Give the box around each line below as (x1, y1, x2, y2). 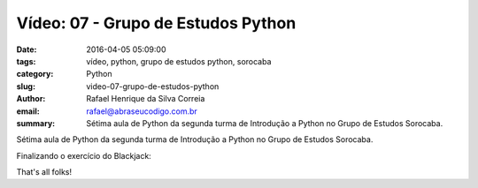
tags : (16, 56, 36, 66)
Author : (16, 94, 46, 104)
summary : (16, 117, 56, 128)
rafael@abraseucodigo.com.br (86, 106, 198, 117)
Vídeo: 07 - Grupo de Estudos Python (16, 13, 297, 33)
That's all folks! (16, 167, 73, 177)
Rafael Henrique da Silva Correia (86, 94, 205, 104)
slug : (16, 80, 35, 92)
